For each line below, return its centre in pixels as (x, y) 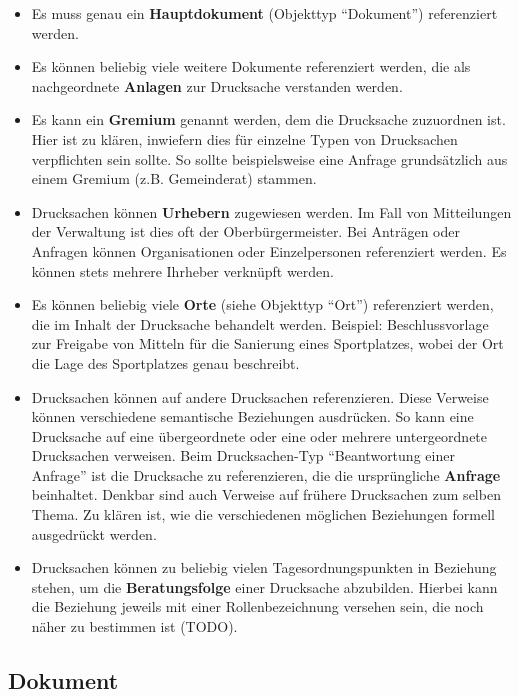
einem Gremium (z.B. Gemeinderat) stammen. (174, 178)
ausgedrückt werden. (94, 533)
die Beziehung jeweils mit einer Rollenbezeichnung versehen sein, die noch (257, 606)
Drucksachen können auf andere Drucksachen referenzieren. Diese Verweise (260, 396)
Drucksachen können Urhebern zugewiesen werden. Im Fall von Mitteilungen (271, 211)
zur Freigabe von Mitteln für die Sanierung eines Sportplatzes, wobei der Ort (267, 343)
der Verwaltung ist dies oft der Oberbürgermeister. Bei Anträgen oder (245, 231)
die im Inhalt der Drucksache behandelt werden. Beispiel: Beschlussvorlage (260, 323)
